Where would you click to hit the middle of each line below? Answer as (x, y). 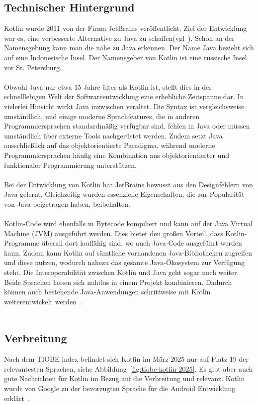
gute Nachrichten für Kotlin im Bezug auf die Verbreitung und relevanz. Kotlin (125, 378)
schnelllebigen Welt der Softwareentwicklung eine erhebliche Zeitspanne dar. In (124, 96)
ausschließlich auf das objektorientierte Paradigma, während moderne (110, 145)
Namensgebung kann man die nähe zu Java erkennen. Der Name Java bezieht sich (129, 48)
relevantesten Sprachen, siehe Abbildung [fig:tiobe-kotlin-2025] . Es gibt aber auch (129, 368)
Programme (22, 243)
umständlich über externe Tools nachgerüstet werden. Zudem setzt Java (113, 135)
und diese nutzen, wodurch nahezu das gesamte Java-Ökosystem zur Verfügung (125, 262)
